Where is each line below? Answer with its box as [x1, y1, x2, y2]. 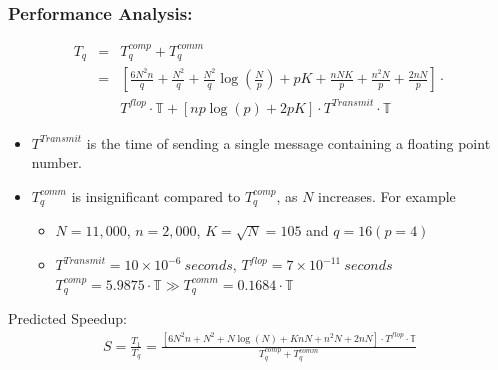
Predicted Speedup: [8, 308, 127, 329]
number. [31, 152, 83, 173]
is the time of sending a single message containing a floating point [86, 132, 491, 153]
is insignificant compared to [71, 185, 241, 206]
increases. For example [318, 185, 456, 206]
